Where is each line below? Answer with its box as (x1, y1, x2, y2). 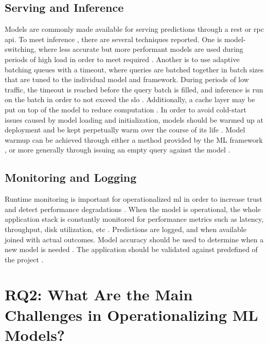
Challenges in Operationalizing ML (5, 304, 258, 325)
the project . (5, 254, 44, 264)
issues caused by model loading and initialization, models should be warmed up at (5, 114, 263, 125)
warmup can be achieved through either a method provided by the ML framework (5, 134, 263, 145)
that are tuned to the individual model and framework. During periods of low (5, 74, 249, 85)
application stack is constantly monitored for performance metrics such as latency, (5, 214, 264, 224)
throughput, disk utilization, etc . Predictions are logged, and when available (5, 223, 246, 234)
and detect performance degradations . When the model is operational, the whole (5, 203, 261, 214)
